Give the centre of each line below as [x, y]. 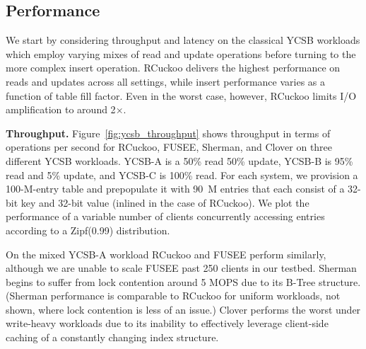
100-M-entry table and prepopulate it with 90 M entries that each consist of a [175, 189]
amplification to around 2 [61, 109]
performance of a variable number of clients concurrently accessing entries [165, 216]
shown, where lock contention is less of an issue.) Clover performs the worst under [183, 309]
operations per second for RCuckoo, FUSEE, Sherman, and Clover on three [169, 147]
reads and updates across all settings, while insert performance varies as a [166, 81]
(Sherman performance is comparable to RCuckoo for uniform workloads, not [173, 296]
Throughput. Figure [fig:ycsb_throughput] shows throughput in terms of [168, 133]
